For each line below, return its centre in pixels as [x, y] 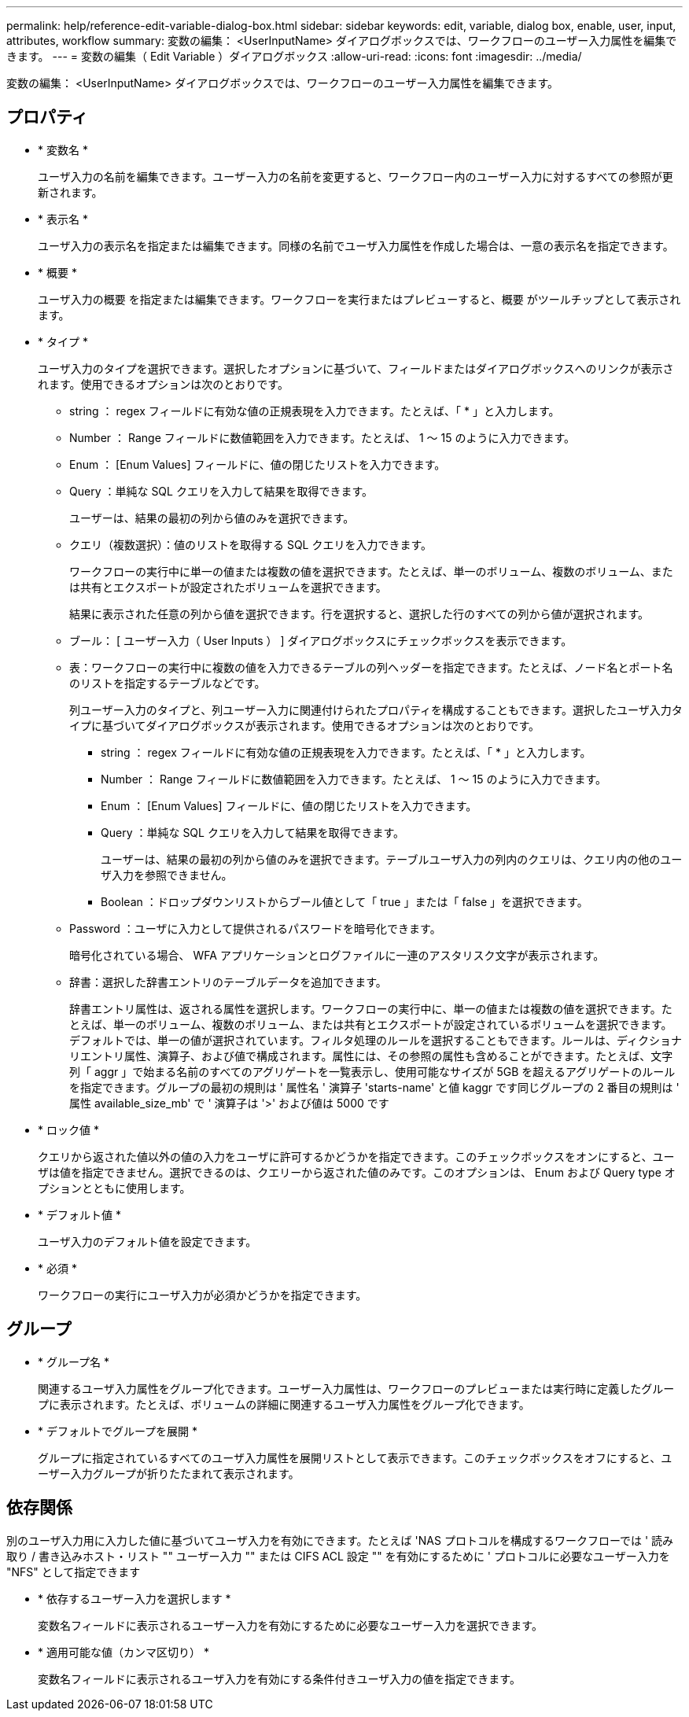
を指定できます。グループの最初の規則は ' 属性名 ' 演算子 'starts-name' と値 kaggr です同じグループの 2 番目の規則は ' [374, 1087]
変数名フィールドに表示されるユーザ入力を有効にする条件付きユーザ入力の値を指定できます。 [279, 1678]
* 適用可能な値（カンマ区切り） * [123, 1652]
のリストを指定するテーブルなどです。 [168, 683]
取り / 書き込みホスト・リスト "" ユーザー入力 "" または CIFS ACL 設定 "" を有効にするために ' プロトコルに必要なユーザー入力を [338, 1556]
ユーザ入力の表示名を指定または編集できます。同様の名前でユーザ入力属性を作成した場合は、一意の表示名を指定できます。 [356, 245]
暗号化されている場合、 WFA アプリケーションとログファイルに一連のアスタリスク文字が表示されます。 [337, 955]
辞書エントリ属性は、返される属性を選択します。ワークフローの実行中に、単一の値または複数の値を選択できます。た [371, 1008]
